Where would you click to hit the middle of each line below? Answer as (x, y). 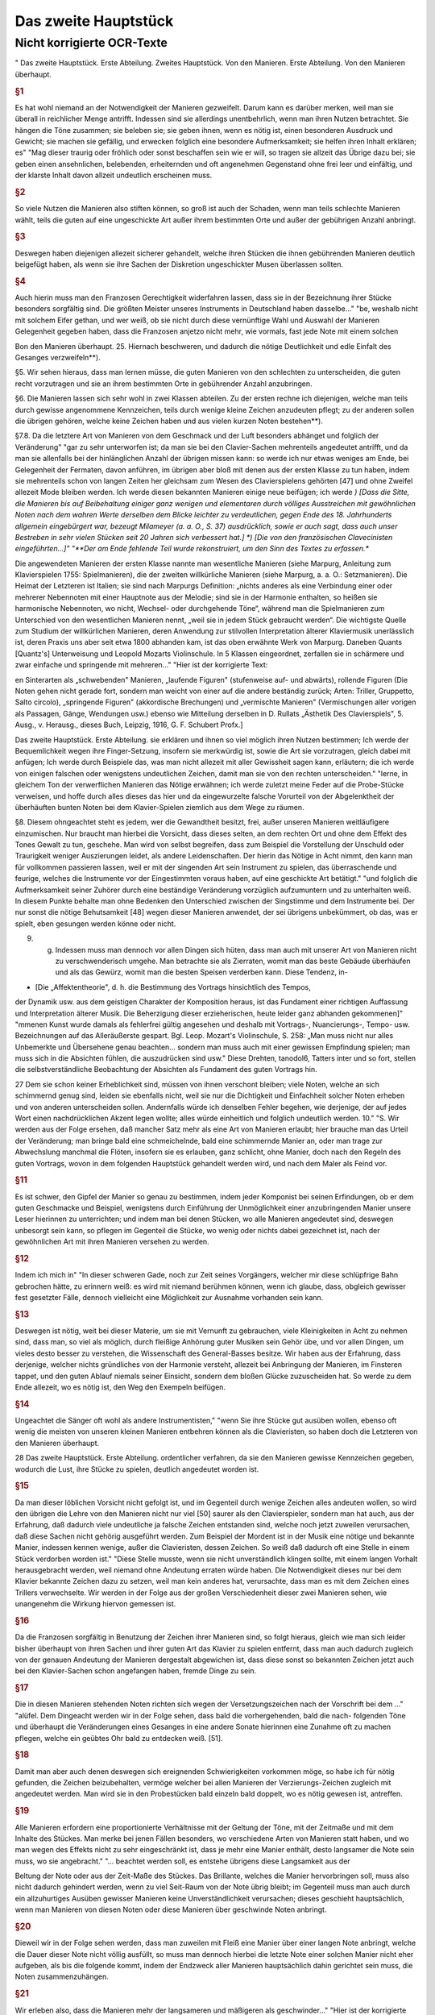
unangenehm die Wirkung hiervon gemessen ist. (95, 1604)
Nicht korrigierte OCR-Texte (91, 43)
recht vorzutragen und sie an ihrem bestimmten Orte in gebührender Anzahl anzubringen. (164, 384)
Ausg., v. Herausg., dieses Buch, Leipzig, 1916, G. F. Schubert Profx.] (129, 725)
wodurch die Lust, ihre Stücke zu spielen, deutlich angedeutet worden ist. (137, 1469)
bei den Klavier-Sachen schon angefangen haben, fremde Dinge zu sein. (136, 1671)
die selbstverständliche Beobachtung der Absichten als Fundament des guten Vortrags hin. (166, 1070)
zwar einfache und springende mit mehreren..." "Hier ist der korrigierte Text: (141, 665)
